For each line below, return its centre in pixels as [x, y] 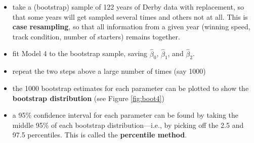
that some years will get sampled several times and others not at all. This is [130, 16]
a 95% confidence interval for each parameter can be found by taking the [125, 115]
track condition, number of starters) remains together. [96, 36]
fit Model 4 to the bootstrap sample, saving [80, 53]
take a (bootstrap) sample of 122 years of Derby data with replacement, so [128, 7]
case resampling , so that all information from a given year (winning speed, [131, 27]
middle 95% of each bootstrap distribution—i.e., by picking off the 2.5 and [128, 125]
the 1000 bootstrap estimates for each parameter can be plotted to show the [131, 88]
